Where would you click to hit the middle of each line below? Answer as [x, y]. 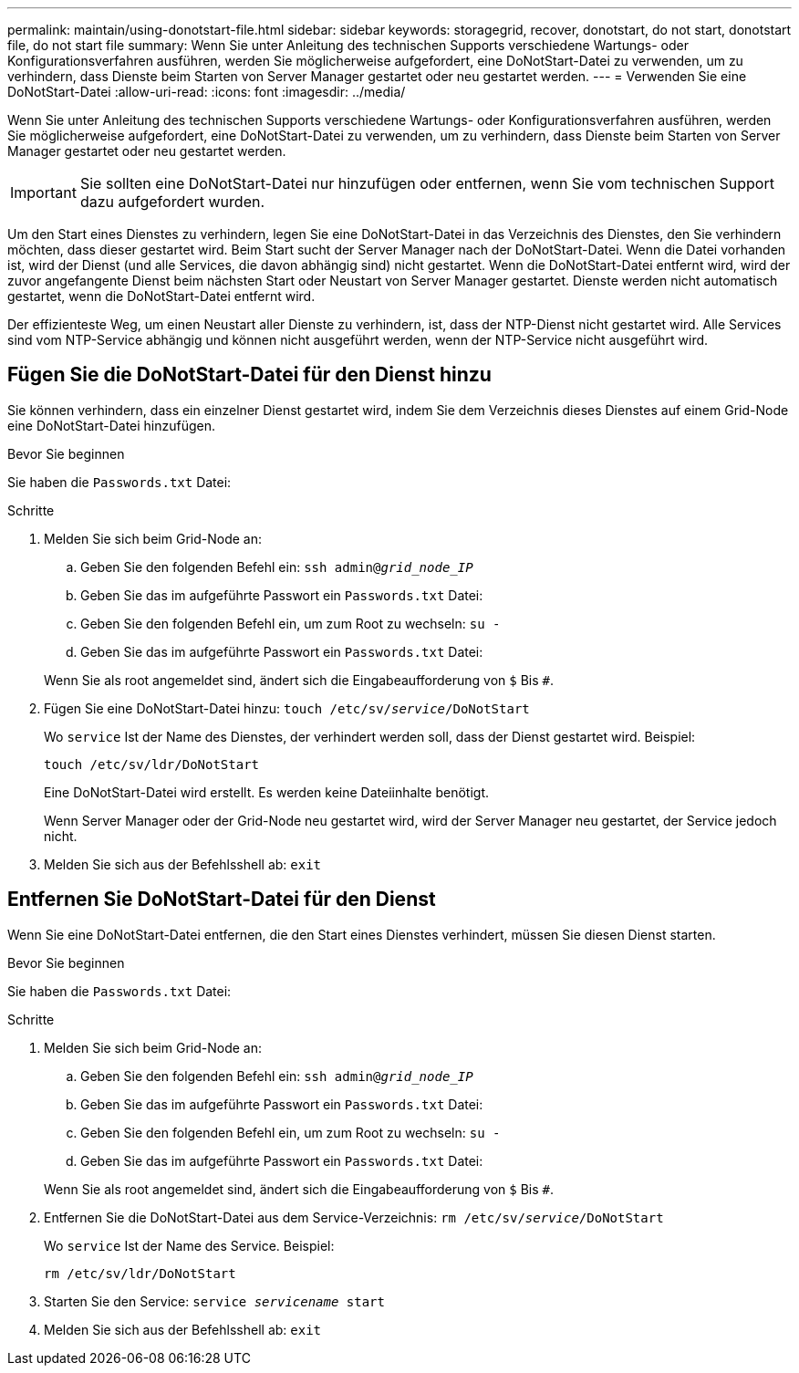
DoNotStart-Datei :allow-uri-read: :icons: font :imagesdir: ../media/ [207, 92]
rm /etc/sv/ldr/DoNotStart [140, 1273]
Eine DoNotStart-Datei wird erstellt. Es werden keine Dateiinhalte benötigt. [267, 792]
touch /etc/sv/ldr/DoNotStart [152, 764]
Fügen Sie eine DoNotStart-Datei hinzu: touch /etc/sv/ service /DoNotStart [287, 708]
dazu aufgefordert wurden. [172, 202]
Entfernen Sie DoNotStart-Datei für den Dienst [222, 900]
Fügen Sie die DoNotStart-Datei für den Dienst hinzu [249, 375]
